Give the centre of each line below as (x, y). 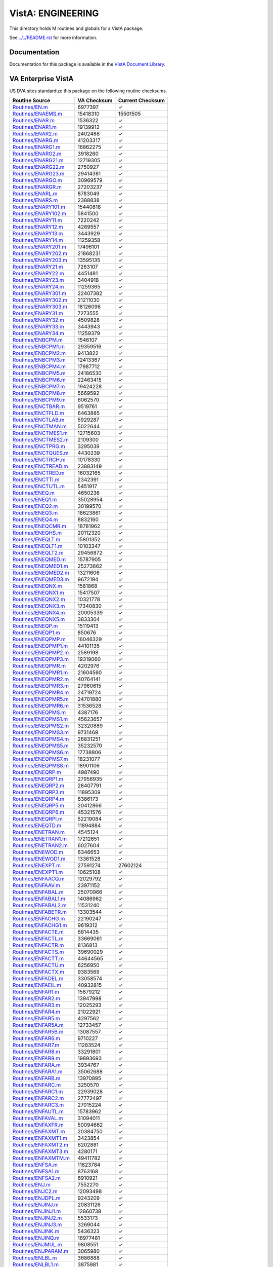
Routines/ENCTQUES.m (40, 453)
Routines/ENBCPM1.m (39, 347)
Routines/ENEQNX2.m (39, 600)
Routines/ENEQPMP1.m (40, 646)
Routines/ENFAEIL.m (37, 985)
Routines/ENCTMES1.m (40, 433)
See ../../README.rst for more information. (53, 38)
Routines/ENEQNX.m (37, 586)
